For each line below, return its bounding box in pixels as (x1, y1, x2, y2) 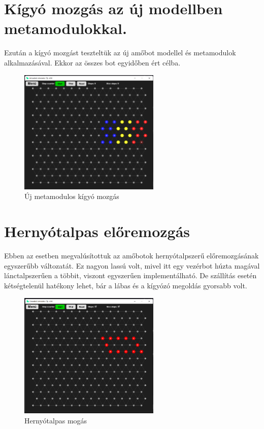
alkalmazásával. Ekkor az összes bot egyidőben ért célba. (4, 57, 181, 68)
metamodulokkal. (4, 18, 127, 39)
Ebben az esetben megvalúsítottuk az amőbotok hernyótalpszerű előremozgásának (4, 250, 259, 261)
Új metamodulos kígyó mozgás (24, 191, 119, 202)
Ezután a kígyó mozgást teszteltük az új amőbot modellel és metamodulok (4, 47, 236, 58)
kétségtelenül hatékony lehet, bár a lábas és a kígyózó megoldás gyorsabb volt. (4, 280, 247, 290)
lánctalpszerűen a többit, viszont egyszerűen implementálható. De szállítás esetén (4, 270, 257, 281)
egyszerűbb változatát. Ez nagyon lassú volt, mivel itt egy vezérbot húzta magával (4, 260, 260, 271)
